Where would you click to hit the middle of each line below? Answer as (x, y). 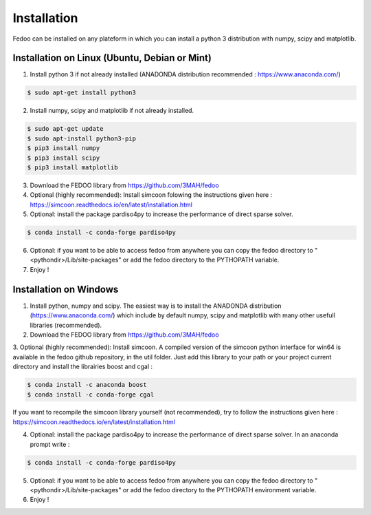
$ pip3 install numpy (64, 148)
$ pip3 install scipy (64, 158)
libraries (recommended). (66, 325)
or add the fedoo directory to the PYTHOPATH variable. (201, 260)
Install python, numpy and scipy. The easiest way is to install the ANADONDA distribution (156, 306)
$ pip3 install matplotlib (72, 167)
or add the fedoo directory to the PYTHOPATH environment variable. (220, 490)
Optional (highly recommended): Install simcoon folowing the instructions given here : (151, 195)
